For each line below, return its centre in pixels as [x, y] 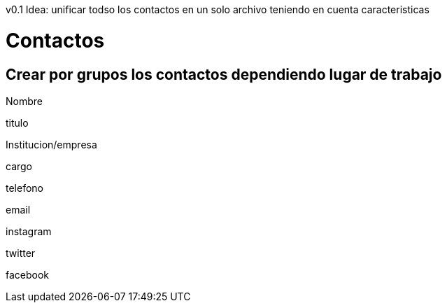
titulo [17, 122]
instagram [29, 231]
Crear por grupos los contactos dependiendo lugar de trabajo [224, 74]
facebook [28, 274]
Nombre [24, 101]
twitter [21, 253]
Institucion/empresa [51, 144]
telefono [24, 188]
